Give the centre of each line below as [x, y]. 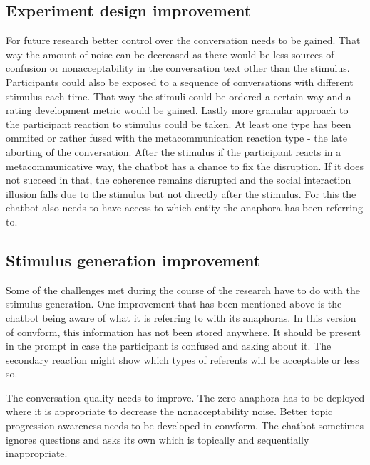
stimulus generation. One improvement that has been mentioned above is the [174, 304]
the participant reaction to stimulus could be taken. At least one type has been [179, 124]
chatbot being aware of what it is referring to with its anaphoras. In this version [181, 317]
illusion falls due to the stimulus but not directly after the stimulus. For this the [181, 193]
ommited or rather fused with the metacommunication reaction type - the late [176, 138]
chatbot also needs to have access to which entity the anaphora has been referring [185, 208]
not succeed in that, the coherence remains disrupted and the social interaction [179, 180]
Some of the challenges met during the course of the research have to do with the [183, 289]
